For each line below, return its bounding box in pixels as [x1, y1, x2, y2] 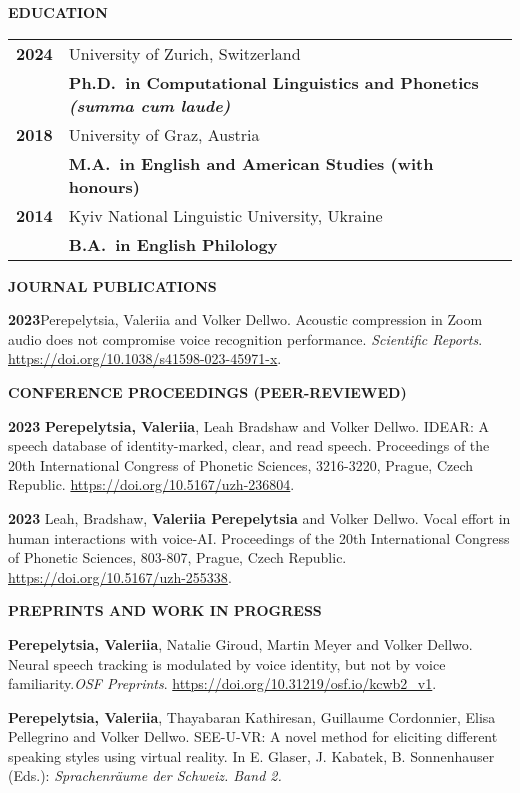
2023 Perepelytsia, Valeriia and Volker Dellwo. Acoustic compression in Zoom [8, 309, 483, 330]
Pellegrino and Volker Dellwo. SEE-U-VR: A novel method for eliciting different [8, 726, 498, 747]
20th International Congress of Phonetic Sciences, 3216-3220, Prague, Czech [8, 454, 474, 475]
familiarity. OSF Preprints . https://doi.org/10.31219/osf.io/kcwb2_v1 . [8, 673, 437, 694]
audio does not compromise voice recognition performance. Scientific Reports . [8, 328, 483, 349]
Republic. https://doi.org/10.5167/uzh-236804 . [8, 474, 295, 495]
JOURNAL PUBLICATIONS [8, 275, 217, 296]
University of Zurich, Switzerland [68, 41, 301, 65]
